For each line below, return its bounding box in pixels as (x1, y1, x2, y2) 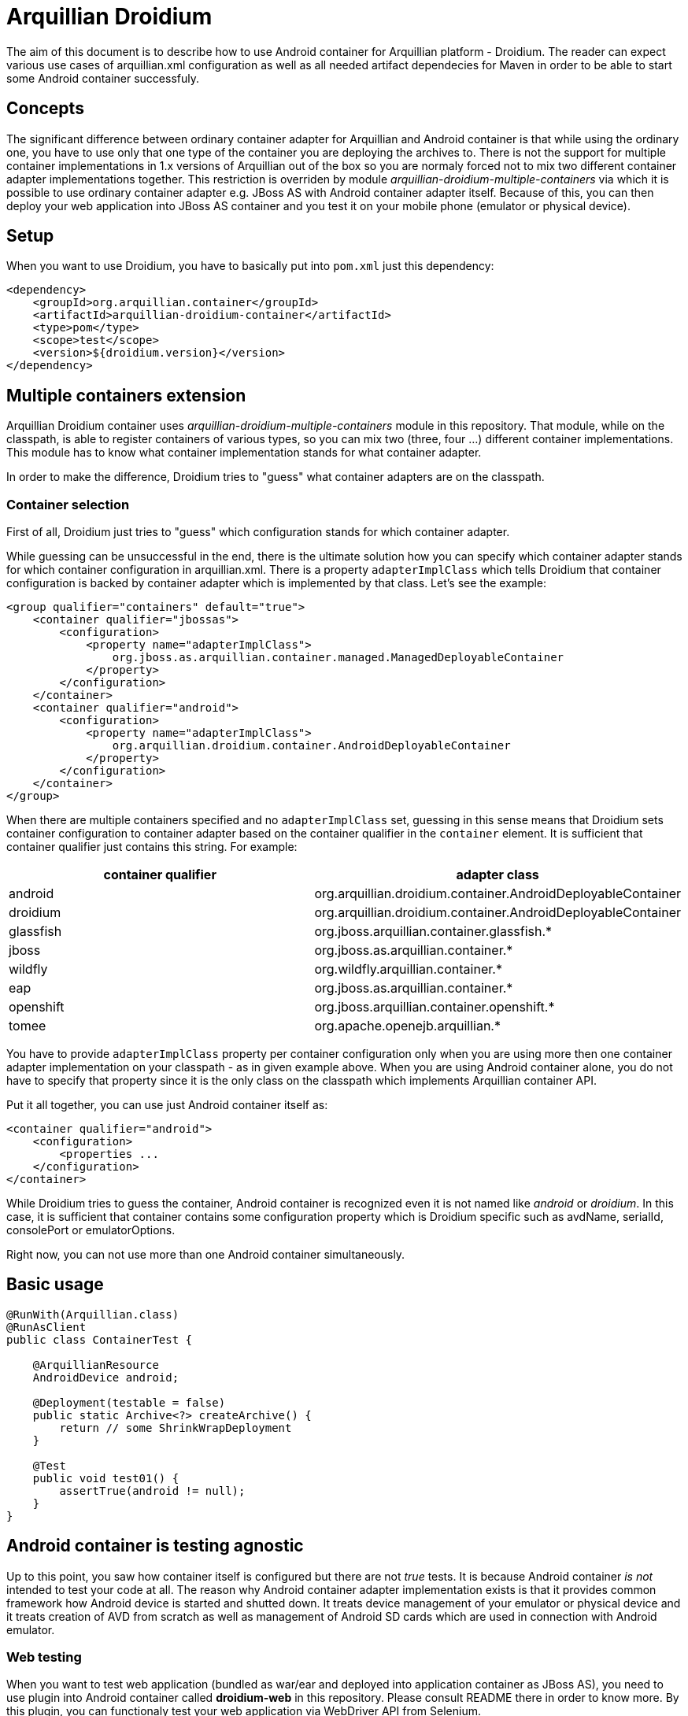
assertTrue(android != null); (59, 1484, 246, 1497)
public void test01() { (32, 1471, 179, 1485)
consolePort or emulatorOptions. (6, 1223, 176, 1237)
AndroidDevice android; (32, 1370, 179, 1384)
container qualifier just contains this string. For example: (6, 840, 298, 854)
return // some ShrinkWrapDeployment (59, 1421, 292, 1434)
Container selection (6, 496, 130, 512)
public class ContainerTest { (6, 1333, 193, 1346)
